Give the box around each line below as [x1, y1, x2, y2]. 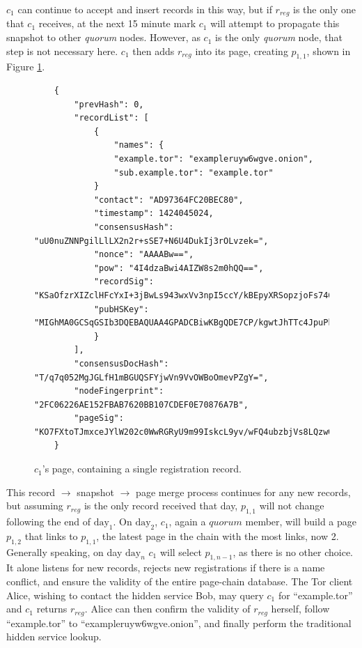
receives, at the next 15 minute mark [38, 16, 196, 31]
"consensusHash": [93, 222, 174, 232]
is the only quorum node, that [215, 30, 343, 45]
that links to [24, 528, 78, 543]
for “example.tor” [278, 587, 353, 602]
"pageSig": [74, 413, 124, 424]
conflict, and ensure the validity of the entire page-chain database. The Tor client [6, 574, 353, 589]
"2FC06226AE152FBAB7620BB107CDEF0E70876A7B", [34, 399, 249, 410]
